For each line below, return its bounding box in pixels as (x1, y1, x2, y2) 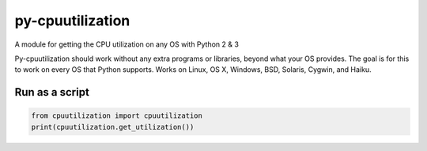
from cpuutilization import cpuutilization (31, 111, 203, 120)
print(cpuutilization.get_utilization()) (31, 123, 195, 131)
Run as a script (14, 85, 90, 99)
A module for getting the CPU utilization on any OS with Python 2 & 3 (14, 40, 239, 49)
